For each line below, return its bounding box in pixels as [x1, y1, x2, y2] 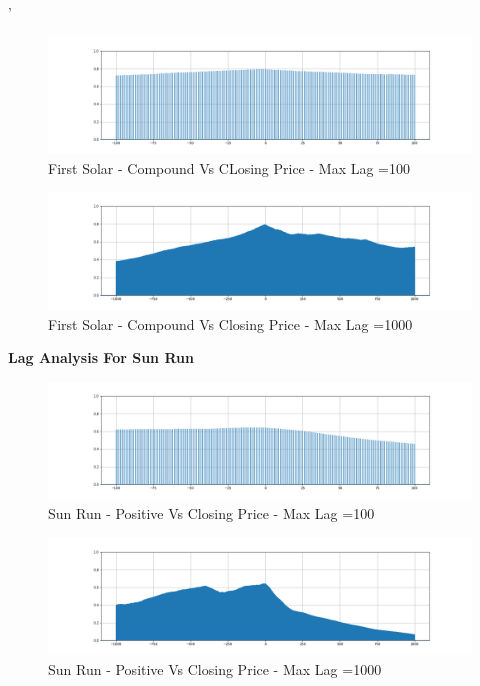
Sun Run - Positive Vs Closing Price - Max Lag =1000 [48, 658, 382, 679]
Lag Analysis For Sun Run [8, 347, 194, 368]
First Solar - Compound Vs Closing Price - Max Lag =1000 [48, 313, 413, 334]
